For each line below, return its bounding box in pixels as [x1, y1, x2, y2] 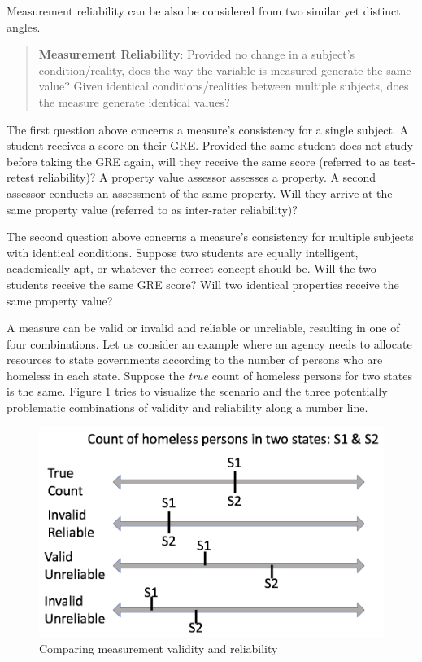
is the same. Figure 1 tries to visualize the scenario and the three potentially [7, 383, 388, 400]
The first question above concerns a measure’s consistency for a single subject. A [7, 121, 408, 138]
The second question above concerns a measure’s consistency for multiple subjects [7, 228, 414, 245]
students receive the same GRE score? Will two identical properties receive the [7, 275, 399, 292]
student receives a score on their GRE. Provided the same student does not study [7, 137, 413, 154]
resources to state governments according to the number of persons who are [7, 351, 383, 368]
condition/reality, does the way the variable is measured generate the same [38, 61, 411, 78]
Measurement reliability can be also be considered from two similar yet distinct [7, 2, 401, 19]
